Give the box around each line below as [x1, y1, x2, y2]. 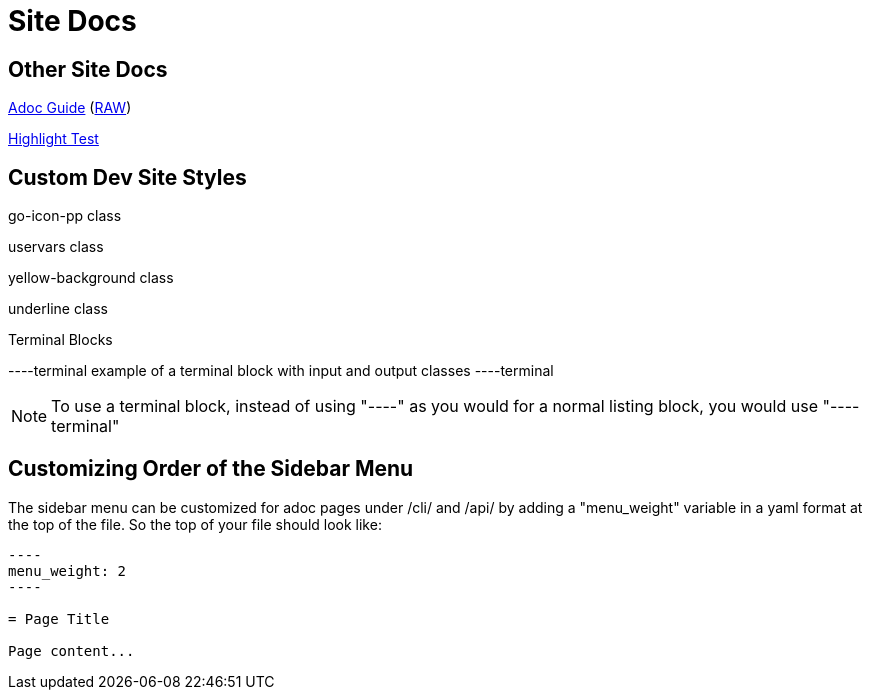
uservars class [8, 238, 104, 256]
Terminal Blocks [8, 331, 113, 349]
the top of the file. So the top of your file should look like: [8, 515, 382, 533]
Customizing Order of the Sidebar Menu [8, 456, 414, 482]
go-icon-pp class [8, 207, 122, 225]
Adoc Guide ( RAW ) [8, 99, 132, 117]
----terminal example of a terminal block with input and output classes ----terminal [8, 362, 554, 380]
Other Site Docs [8, 56, 168, 82]
